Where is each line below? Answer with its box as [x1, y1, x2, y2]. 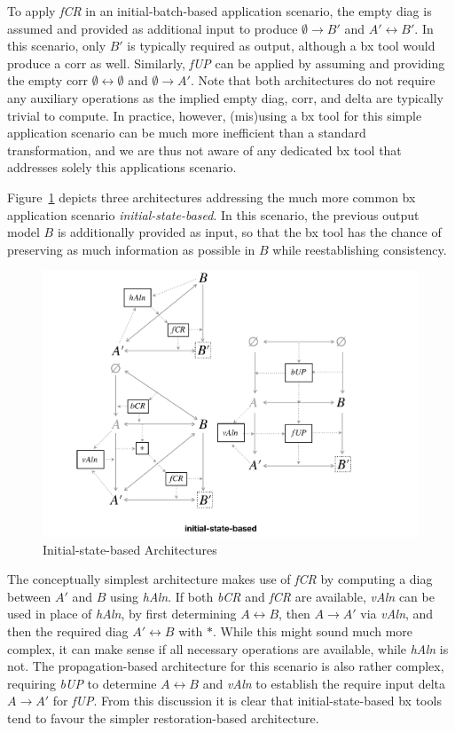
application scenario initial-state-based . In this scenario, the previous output [7, 205, 420, 224]
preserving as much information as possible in [7, 240, 255, 258]
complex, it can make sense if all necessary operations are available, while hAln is [7, 639, 449, 658]
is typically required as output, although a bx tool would [127, 36, 435, 55]
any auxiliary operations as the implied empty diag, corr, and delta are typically [7, 88, 443, 106]
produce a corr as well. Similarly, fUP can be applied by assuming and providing [7, 53, 445, 72]
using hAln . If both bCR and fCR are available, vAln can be [110, 587, 435, 605]
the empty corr [7, 71, 89, 90]
